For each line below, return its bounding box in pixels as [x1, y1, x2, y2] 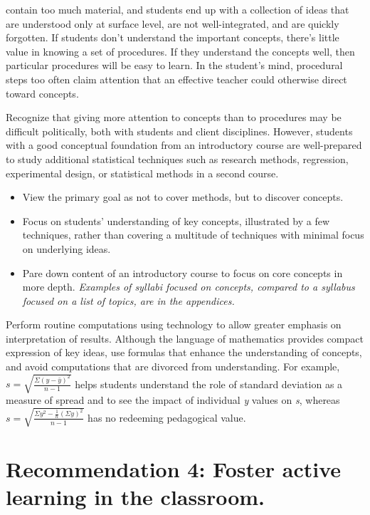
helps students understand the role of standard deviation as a [75, 376, 343, 391]
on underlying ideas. [22, 241, 111, 256]
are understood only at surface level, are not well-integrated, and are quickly [6, 16, 339, 31]
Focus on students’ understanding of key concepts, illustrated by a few [22, 213, 330, 228]
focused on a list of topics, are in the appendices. [22, 293, 235, 308]
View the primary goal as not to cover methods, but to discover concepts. [22, 189, 344, 204]
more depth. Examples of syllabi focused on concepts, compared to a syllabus [22, 279, 355, 294]
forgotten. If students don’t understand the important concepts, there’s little [6, 30, 339, 45]
